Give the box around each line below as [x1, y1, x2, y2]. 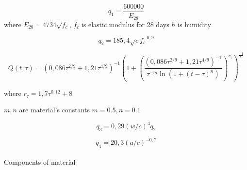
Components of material [4, 156, 76, 167]
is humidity [178, 19, 211, 29]
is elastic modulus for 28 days [81, 19, 169, 29]
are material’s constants [19, 104, 90, 114]
